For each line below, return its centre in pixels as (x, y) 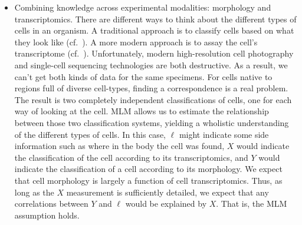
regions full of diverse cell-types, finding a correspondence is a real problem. (151, 88)
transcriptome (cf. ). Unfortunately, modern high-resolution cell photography (154, 53)
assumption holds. (47, 215)
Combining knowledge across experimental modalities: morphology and (143, 7)
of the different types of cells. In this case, (90, 134)
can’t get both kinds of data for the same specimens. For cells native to (143, 76)
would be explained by (166, 204)
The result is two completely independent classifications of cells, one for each (153, 99)
